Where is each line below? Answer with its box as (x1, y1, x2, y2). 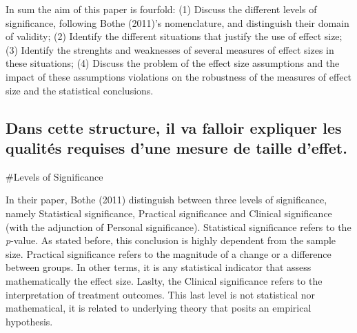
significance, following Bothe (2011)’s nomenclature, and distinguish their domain (6, 15, 349, 30)
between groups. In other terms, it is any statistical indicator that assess (6, 260, 312, 274)
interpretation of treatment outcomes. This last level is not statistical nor (6, 287, 315, 301)
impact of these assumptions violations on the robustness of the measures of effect (6, 69, 352, 83)
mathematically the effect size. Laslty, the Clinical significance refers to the (6, 273, 323, 287)
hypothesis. (6, 314, 53, 328)
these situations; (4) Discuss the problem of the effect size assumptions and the (6, 56, 340, 70)
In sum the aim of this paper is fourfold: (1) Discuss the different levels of (6, 2, 317, 16)
